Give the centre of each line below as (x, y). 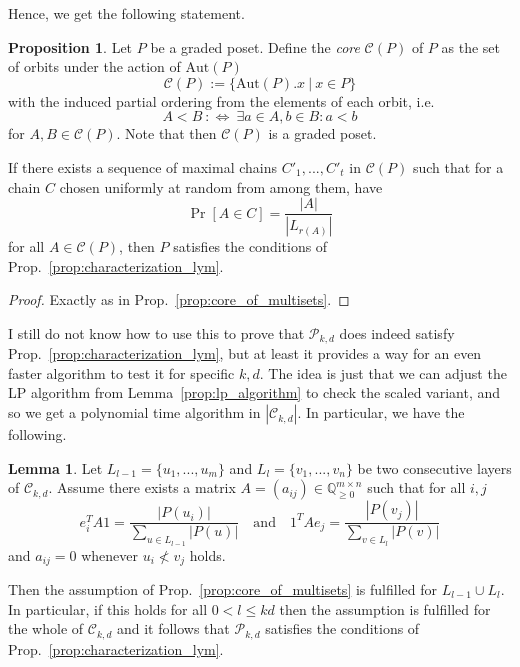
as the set (470, 46)
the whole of (46, 628)
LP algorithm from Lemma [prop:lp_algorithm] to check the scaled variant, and (254, 392)
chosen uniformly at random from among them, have (221, 186)
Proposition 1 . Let (70, 46)
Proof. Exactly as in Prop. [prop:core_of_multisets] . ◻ (179, 299)
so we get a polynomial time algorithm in (134, 412)
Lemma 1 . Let (55, 467)
